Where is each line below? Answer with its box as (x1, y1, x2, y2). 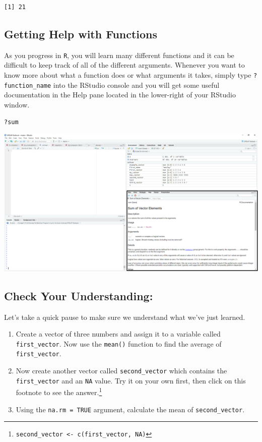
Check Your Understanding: (4, 288, 153, 303)
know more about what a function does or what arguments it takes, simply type (4, 70, 251, 80)
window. (4, 99, 30, 109)
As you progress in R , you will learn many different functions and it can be (4, 49, 234, 60)
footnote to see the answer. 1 (16, 385, 102, 398)
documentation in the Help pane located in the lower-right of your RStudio (4, 89, 236, 100)
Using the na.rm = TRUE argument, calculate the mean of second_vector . (16, 404, 245, 414)
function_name (4, 82, 51, 89)
